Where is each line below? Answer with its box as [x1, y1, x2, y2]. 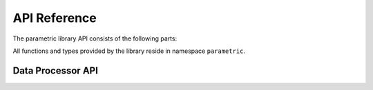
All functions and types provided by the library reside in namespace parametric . [12, 47, 245, 55]
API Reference [12, 10, 97, 25]
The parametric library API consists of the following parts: [12, 34, 178, 43]
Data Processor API [12, 65, 98, 76]
